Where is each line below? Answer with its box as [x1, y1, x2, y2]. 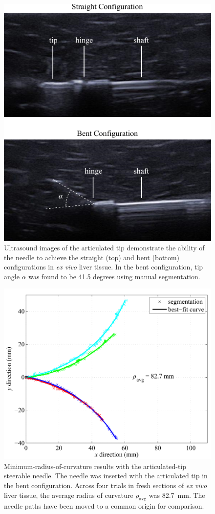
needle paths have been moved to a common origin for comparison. [4, 501, 204, 511]
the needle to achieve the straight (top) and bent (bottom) [4, 252, 180, 262]
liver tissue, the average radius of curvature [4, 490, 133, 500]
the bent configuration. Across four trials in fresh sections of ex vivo [4, 480, 207, 490]
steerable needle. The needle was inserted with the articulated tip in [4, 470, 208, 481]
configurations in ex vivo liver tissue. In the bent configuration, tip [4, 262, 203, 272]
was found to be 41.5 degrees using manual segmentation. [28, 271, 200, 281]
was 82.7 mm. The [149, 490, 205, 500]
